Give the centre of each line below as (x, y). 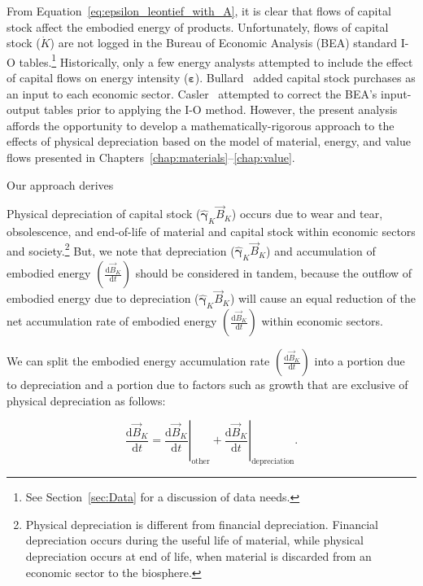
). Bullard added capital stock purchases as (305, 78)
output (24, 109)
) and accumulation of (321, 250)
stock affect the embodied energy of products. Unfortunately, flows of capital (198, 26)
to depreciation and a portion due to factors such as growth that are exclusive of (207, 385)
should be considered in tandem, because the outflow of (274, 273)
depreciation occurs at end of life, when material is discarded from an (198, 556)
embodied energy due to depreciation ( (103, 298)
